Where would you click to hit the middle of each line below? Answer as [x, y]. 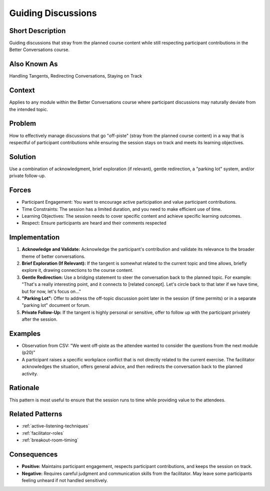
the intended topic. [29, 109]
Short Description [37, 31]
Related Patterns [36, 414]
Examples [25, 334]
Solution [22, 157]
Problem [23, 123]
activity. [30, 373]
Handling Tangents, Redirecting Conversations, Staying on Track [76, 76]
